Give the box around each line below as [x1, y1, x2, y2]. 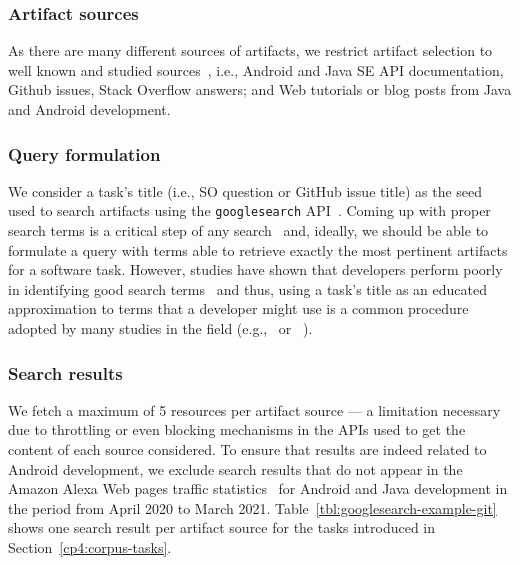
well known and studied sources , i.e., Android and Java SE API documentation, [8, 59, 504, 80]
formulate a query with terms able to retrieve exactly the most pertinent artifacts [8, 239, 508, 260]
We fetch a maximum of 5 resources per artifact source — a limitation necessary [8, 399, 501, 420]
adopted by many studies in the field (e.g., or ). [8, 318, 313, 339]
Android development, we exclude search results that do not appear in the [8, 458, 463, 479]
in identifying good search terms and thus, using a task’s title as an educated [8, 278, 487, 299]
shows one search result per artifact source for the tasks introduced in [8, 517, 436, 538]
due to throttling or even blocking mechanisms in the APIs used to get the [8, 419, 466, 440]
